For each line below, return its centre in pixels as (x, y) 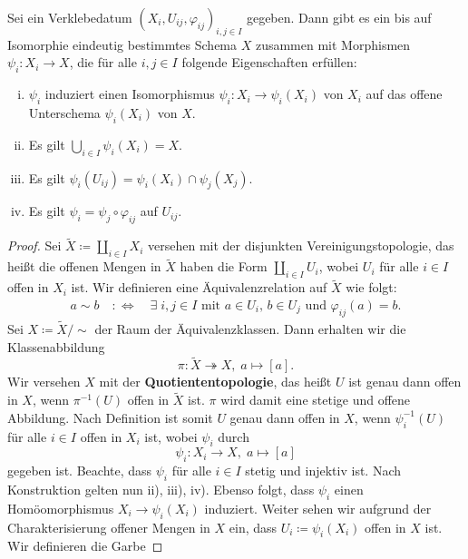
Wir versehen (44, 382)
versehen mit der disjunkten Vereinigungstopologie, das (301, 245)
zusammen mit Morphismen (333, 44)
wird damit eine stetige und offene (316, 400)
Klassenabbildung (56, 346)
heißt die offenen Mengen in (84, 266)
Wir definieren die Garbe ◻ (85, 546)
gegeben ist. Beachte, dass (80, 471)
